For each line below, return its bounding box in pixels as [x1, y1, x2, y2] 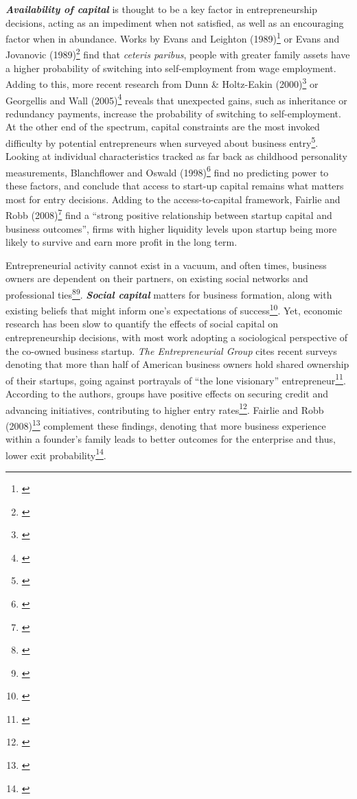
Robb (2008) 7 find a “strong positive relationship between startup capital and [5, 206, 332, 222]
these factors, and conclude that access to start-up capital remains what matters [5, 178, 344, 193]
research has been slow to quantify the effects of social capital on [5, 316, 279, 331]
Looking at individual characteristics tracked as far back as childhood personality [5, 149, 347, 163]
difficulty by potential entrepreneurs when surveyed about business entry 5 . [5, 133, 319, 150]
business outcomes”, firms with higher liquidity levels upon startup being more [5, 221, 337, 235]
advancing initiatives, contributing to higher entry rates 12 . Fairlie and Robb [5, 400, 324, 417]
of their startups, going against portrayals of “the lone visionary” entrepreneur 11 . [5, 371, 346, 387]
